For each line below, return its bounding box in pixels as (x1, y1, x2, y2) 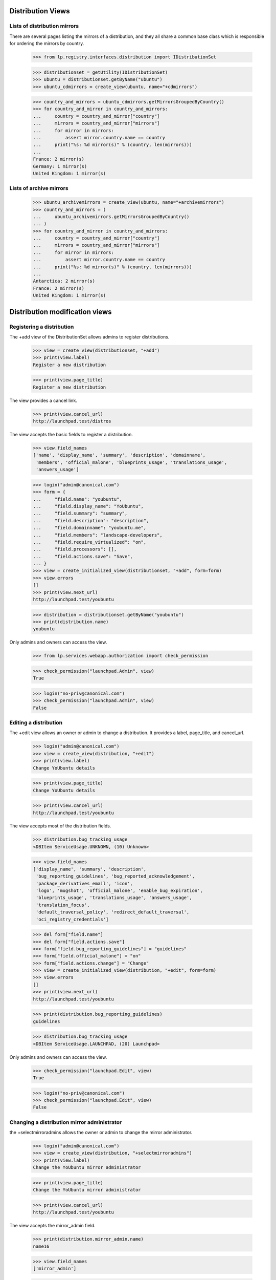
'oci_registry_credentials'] (36, 916, 109, 922)
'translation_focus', (36, 902, 90, 908)
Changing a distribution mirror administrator (9, 1119, 122, 1126)
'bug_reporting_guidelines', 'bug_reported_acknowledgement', (36, 873, 195, 879)
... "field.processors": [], (33, 546, 117, 552)
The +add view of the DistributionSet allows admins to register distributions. (9, 333, 170, 340)
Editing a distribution (9, 719, 63, 727)
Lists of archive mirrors (9, 185, 68, 192)
